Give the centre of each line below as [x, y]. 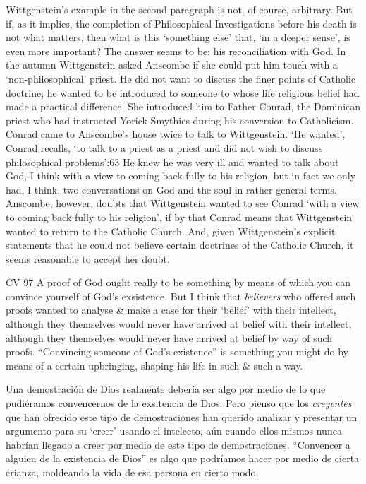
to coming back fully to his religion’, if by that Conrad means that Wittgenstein [179, 217]
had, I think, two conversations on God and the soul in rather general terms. [171, 189]
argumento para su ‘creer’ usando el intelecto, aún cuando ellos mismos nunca [174, 431]
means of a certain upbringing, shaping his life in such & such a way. [154, 365]
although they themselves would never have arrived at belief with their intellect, [179, 324]
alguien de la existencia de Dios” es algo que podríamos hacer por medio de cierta [183, 458]
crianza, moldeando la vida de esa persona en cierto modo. [132, 472]
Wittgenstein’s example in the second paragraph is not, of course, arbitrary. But [179, 9]
